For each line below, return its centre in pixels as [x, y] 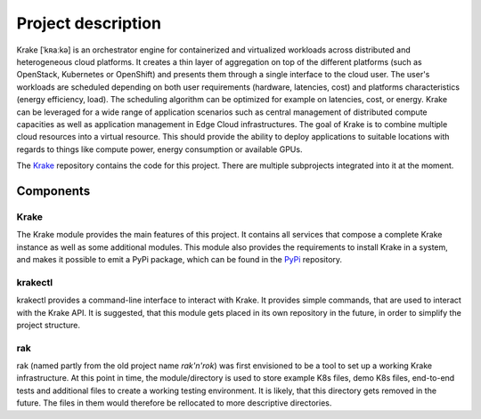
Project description [89, 23]
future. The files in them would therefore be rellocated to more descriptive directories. [174, 403]
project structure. [48, 325]
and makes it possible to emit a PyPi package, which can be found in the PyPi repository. [179, 259]
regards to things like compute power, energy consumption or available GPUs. [159, 149]
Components [53, 191]
